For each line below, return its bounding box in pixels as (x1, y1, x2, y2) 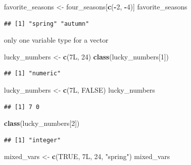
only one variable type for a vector (4, 35, 108, 45)
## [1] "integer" (4, 136, 61, 144)
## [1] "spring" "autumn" (4, 20, 89, 27)
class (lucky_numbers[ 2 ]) (4, 118, 80, 128)
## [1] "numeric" (4, 70, 61, 77)
